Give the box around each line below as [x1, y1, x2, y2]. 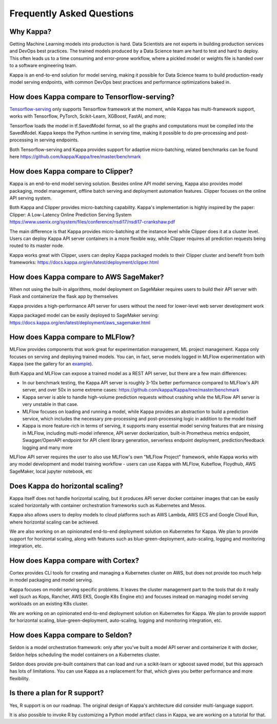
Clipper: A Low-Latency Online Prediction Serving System [9, 211, 132, 218]
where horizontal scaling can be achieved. [9, 519, 100, 525]
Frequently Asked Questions [9, 8, 134, 19]
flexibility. [9, 675, 30, 681]
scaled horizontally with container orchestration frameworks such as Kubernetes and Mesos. [9, 503, 206, 508]
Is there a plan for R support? [9, 689, 104, 697]
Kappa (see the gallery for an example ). [9, 361, 93, 367]
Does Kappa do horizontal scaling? [9, 481, 124, 490]
